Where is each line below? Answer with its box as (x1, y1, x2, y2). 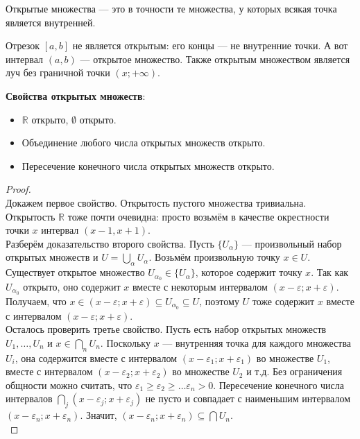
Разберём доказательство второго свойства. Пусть (6, 236, 214, 250)
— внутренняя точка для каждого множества (162, 335, 352, 350)
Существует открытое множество (6, 265, 145, 279)
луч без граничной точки (6, 65, 110, 80)
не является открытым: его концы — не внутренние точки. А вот (72, 38, 348, 53)
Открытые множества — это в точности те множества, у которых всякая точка (6, 1, 337, 15)
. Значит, (80, 408, 117, 422)
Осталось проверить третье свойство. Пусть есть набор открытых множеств (6, 322, 327, 336)
